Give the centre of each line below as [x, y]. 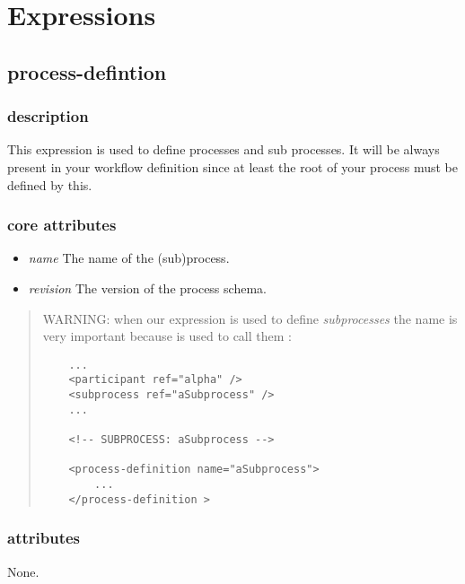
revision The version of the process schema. [147, 288]
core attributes [62, 225]
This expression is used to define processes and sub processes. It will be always [224, 149]
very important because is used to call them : [167, 336]
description [48, 116]
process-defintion [87, 71]
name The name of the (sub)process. [129, 258]
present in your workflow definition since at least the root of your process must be [232, 166]
